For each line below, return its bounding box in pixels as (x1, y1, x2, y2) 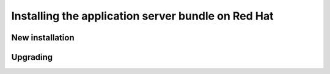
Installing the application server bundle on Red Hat (11, 9, 274, 23)
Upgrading (11, 52, 53, 62)
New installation (11, 32, 75, 43)
